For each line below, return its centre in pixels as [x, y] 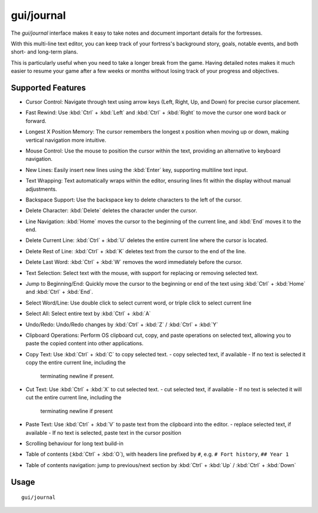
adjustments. [41, 189]
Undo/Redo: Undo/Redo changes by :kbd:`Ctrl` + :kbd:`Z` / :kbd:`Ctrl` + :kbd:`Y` [122, 325]
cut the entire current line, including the [74, 398]
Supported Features [49, 87]
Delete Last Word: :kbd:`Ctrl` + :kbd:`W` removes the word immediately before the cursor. [134, 262]
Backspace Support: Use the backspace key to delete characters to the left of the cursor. [134, 200]
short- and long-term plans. [44, 52]
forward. [36, 121]
